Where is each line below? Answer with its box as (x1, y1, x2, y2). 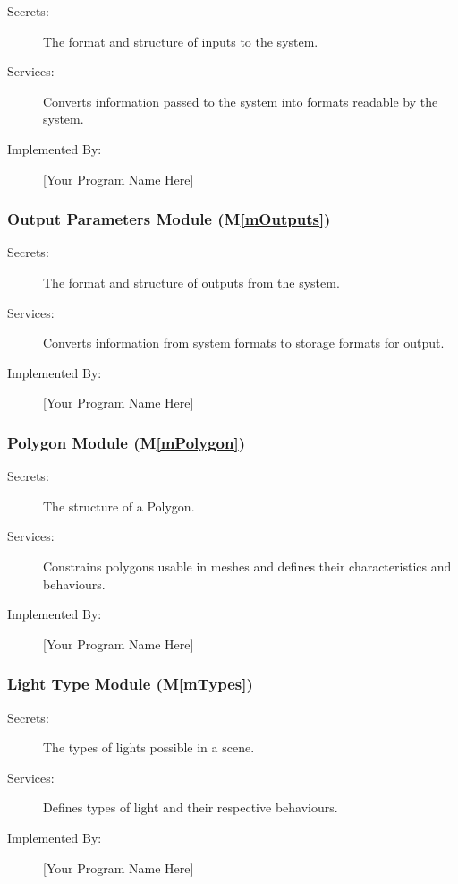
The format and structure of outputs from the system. (43, 272, 340, 291)
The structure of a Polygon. (43, 496, 195, 515)
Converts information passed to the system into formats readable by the (43, 91, 438, 110)
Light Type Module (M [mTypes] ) (7, 673, 253, 695)
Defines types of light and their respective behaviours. (43, 798, 338, 817)
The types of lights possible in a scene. (43, 738, 255, 757)
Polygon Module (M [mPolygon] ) (7, 431, 246, 453)
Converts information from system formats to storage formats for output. (43, 333, 445, 352)
